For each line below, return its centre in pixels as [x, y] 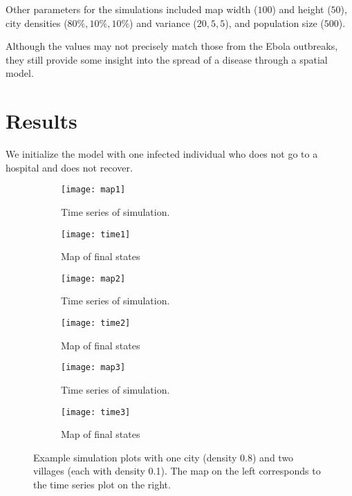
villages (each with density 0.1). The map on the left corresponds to [177, 471]
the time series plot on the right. [102, 484]
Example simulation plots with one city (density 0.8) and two [164, 457]
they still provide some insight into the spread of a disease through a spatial [167, 59]
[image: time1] [96, 234]
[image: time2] [96, 323]
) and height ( [302, 9]
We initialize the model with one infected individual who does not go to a [162, 154]
